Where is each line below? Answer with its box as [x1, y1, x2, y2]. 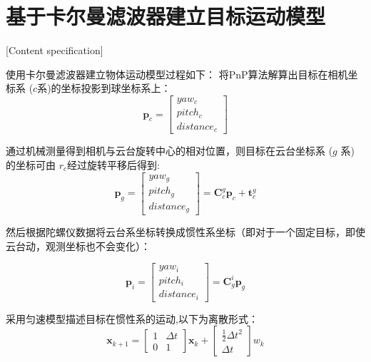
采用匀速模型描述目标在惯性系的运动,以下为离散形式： [6, 311, 258, 326]
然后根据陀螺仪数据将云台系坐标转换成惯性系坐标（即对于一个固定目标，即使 [6, 224, 365, 239]
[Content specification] [6, 43, 103, 58]
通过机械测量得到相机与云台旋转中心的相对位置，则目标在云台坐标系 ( [6, 143, 333, 158]
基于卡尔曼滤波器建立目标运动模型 [6, 1, 326, 31]
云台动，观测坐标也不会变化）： [6, 238, 151, 253]
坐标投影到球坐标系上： [61, 81, 171, 95]
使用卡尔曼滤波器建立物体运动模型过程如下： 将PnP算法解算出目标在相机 [6, 66, 348, 81]
